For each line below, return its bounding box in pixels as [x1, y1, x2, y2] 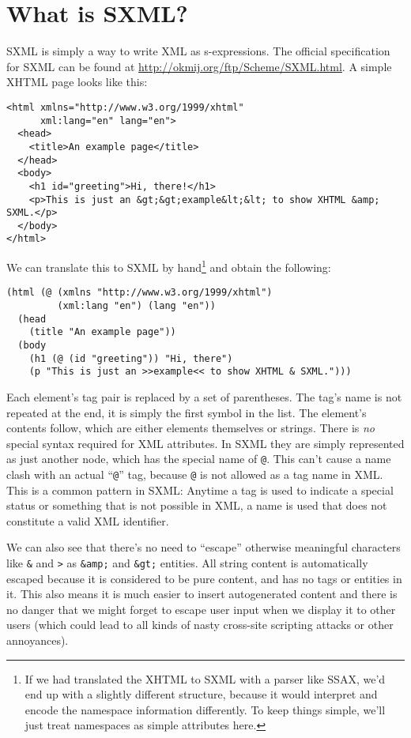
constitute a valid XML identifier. [6, 512, 169, 529]
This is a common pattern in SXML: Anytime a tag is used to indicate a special [6, 481, 394, 498]
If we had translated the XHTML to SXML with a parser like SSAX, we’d [25, 670, 386, 687]
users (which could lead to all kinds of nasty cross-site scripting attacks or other [6, 616, 394, 633]
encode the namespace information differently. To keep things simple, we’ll [25, 701, 386, 717]
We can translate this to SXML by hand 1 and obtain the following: [6, 257, 331, 275]
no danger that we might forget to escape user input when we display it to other [6, 601, 396, 617]
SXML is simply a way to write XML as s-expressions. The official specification [6, 43, 390, 59]
